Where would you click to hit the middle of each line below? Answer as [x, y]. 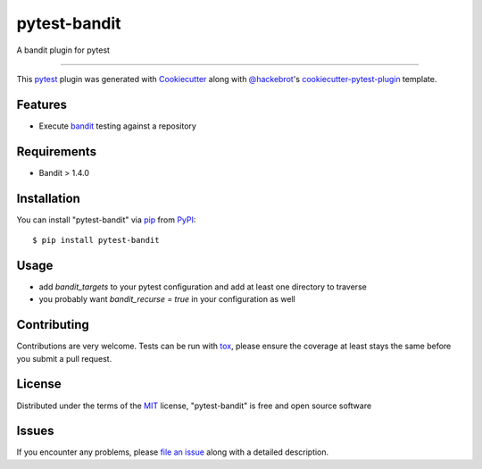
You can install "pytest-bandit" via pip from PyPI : [106, 220]
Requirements [57, 151]
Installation [48, 198]
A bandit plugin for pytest [63, 50]
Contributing [53, 325]
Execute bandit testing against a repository [117, 126]
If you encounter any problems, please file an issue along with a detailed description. [173, 452]
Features [42, 104]
